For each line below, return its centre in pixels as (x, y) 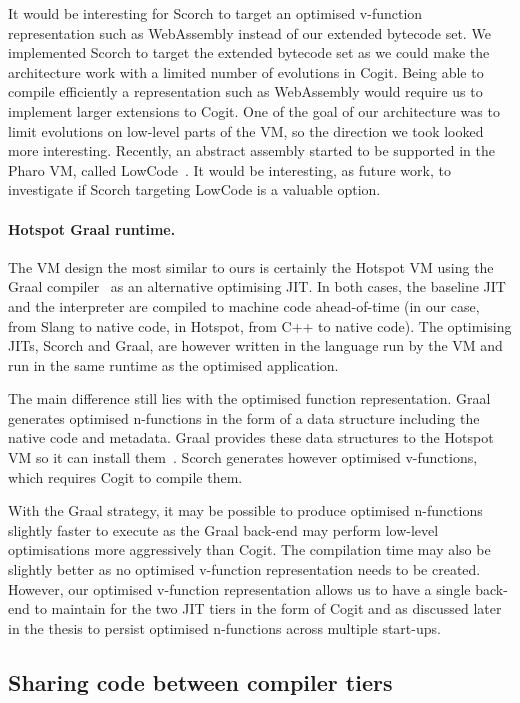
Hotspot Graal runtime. (92, 228)
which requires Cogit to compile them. (125, 476)
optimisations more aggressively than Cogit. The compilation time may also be (249, 549)
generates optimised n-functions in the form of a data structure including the (244, 417)
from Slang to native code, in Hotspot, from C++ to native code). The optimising (260, 325)
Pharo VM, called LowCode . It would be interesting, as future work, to (229, 169)
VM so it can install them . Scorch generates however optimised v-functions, (243, 457)
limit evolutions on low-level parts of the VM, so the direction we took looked (246, 130)
